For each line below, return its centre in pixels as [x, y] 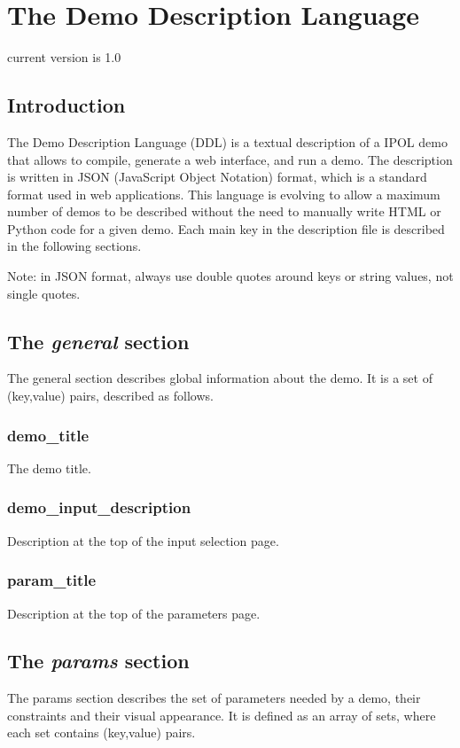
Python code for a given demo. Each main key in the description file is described [226, 228]
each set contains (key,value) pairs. [101, 732]
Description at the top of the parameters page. [134, 613]
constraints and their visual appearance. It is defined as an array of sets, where [222, 715]
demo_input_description [99, 507]
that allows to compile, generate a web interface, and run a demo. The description [230, 159]
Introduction [66, 105]
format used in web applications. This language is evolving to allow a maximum [224, 194]
